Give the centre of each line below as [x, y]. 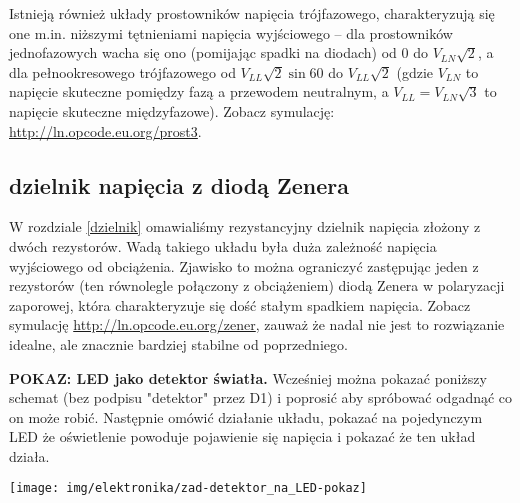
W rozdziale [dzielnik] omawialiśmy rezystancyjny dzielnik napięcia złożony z [245, 226]
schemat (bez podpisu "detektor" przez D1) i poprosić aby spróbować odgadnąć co [261, 397]
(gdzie [415, 71]
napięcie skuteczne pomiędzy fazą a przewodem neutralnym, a [199, 91]
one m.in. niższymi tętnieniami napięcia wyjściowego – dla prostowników [231, 32]
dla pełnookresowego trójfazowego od [122, 71]
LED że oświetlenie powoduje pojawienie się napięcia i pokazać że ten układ [242, 436]
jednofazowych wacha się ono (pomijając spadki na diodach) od [203, 52]
